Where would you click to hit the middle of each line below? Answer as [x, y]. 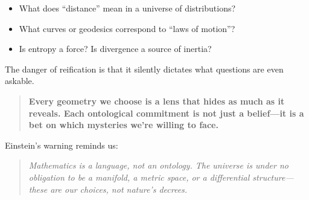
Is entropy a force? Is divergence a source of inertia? [115, 49]
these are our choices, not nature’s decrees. [108, 189]
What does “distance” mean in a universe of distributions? [127, 8]
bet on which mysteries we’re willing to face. [123, 125]
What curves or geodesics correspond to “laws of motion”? [127, 28]
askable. [20, 81]
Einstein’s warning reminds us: [62, 145]
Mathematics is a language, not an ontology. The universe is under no [158, 165]
